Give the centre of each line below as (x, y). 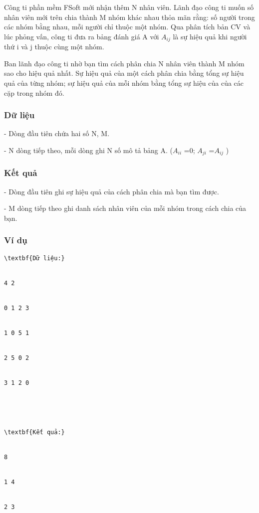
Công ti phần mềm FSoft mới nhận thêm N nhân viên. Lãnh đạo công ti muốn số (129, 7)
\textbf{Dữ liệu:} (34, 258)
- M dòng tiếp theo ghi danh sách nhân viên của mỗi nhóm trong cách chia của (125, 208)
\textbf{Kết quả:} (34, 432)
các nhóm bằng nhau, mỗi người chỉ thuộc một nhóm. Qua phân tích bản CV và (127, 27)
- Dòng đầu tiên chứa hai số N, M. (57, 133)
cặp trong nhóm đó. (34, 92)
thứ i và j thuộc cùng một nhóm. (54, 47)
